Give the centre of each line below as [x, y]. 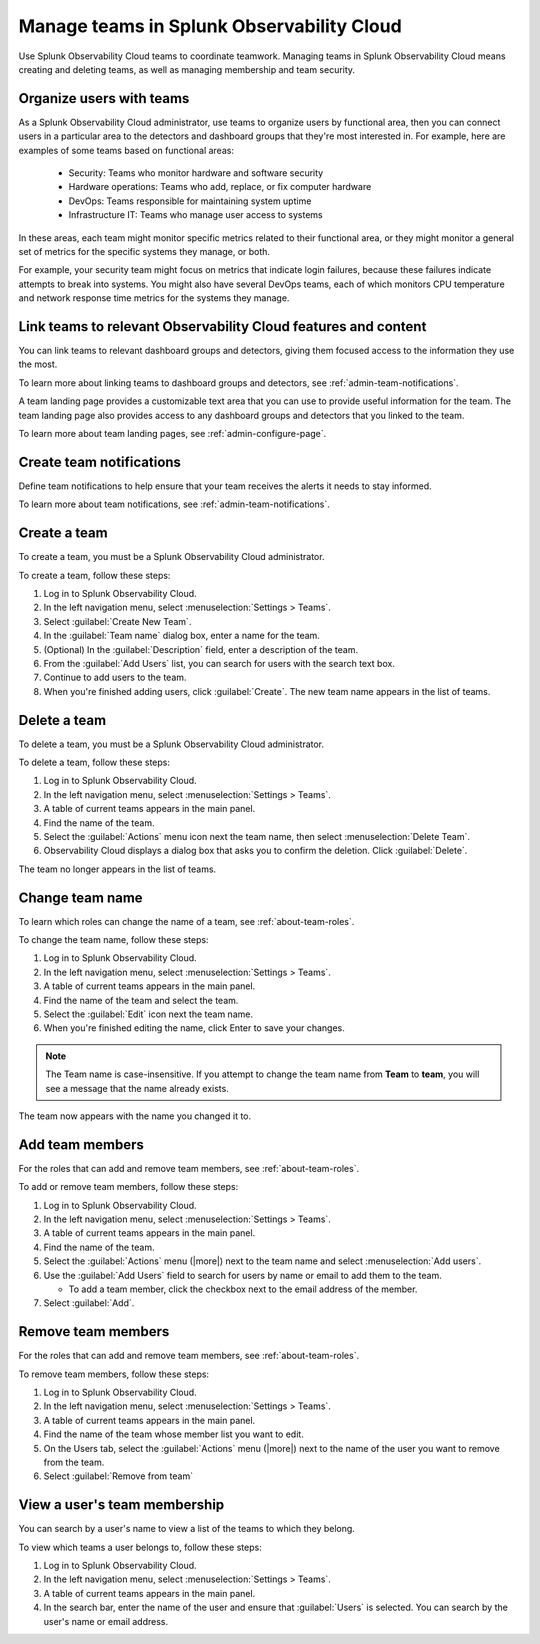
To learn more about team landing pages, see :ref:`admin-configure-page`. [172, 433]
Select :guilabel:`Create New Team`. [117, 621]
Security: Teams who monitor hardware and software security [196, 173]
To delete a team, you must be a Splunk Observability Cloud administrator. [171, 744]
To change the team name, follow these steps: [113, 940]
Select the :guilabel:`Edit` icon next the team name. [148, 1014]
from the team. [74, 1462]
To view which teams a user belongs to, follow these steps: [140, 1547]
